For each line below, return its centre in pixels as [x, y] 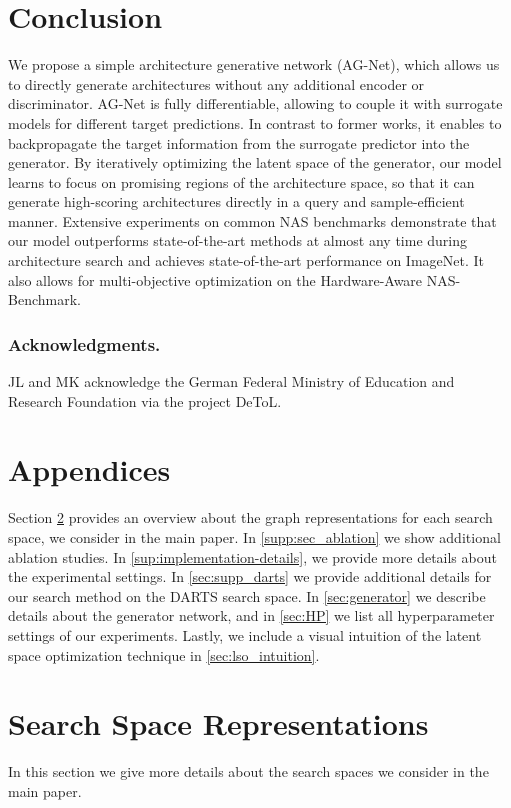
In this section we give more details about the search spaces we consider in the [248, 771]
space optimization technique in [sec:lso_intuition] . [164, 654]
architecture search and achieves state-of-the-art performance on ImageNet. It [246, 260]
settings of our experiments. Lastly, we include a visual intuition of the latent [245, 634]
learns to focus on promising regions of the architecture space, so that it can [241, 181]
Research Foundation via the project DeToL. [145, 400]
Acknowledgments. [84, 343]
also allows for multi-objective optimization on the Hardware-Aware [215, 279]
